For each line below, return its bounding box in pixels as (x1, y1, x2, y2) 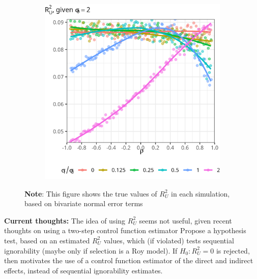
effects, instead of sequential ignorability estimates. (4, 265, 163, 275)
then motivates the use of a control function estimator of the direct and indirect (4, 255, 253, 266)
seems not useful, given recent (139, 215, 232, 226)
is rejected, (216, 245, 250, 256)
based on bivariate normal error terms (24, 198, 143, 209)
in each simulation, (171, 188, 230, 199)
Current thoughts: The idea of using (4, 215, 126, 226)
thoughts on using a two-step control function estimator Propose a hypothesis (4, 225, 246, 236)
